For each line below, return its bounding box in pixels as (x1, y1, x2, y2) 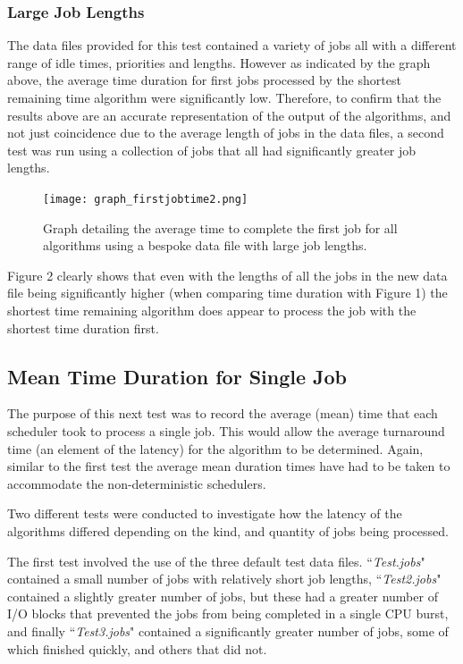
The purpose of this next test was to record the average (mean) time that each (7, 404, 438, 423)
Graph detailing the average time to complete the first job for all (43, 218, 398, 237)
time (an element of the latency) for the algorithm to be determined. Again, (7, 439, 424, 458)
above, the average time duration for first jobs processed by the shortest (7, 71, 401, 89)
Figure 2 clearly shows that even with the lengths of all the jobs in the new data (7, 265, 448, 284)
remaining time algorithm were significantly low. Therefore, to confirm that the (7, 88, 442, 106)
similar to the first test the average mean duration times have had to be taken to (7, 457, 450, 475)
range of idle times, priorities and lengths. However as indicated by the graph (7, 53, 431, 71)
